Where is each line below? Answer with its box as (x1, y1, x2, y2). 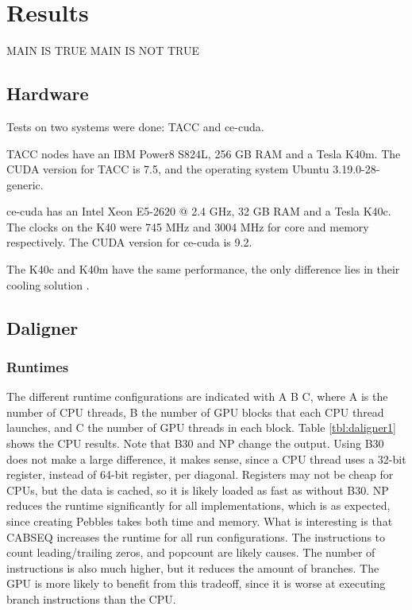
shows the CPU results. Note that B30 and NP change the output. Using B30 (6, 435, 384, 452)
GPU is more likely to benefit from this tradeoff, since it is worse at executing (6, 575, 386, 592)
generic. (6, 176, 44, 192)
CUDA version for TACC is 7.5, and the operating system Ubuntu (6, 161, 329, 177)
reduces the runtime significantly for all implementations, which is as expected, (6, 497, 391, 514)
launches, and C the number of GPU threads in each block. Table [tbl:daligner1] (6, 419, 396, 436)
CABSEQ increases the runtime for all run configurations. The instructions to (6, 528, 386, 545)
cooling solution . (6, 276, 90, 293)
